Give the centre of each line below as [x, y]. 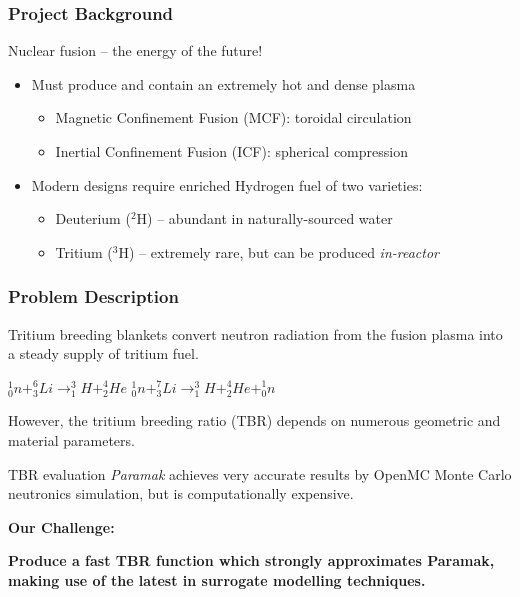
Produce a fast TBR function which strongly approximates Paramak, [251, 560]
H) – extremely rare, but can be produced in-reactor [279, 251]
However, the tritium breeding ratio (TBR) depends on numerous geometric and [254, 420]
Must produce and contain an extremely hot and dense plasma [223, 83]
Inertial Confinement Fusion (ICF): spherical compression [231, 151]
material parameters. [71, 439]
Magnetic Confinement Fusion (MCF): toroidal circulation [233, 117]
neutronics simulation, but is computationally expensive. [181, 493]
